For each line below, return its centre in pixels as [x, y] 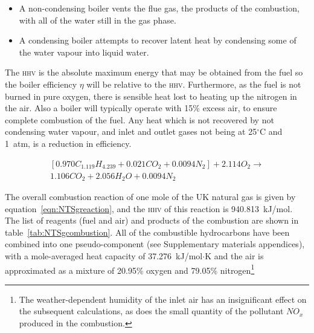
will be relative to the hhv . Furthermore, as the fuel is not [194, 84]
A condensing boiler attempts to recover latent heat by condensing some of [158, 40]
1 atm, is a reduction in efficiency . [68, 143]
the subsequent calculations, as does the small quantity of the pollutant [151, 311]
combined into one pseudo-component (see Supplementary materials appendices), [155, 244]
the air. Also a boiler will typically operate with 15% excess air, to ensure [141, 108]
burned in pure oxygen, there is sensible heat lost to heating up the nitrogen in [151, 96]
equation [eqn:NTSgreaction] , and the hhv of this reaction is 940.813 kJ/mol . [149, 208]
